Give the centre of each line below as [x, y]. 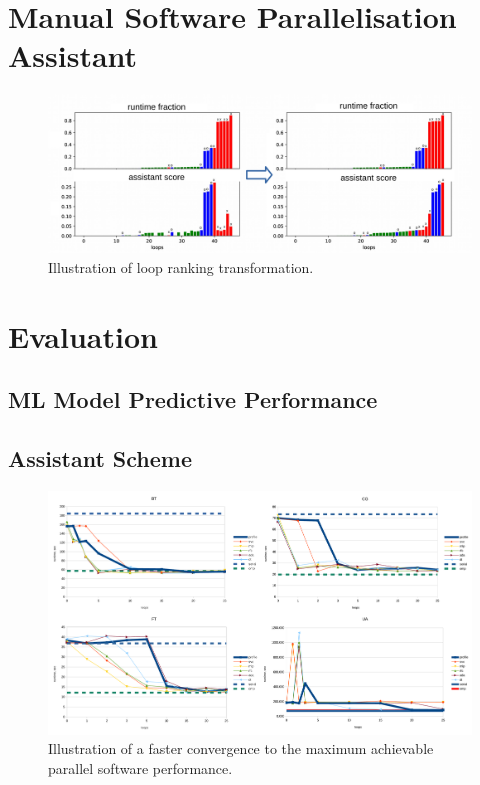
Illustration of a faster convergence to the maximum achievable [241, 748]
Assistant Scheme [100, 458]
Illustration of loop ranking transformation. [181, 266]
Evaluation [83, 335]
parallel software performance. [140, 767]
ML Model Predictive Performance [193, 399]
